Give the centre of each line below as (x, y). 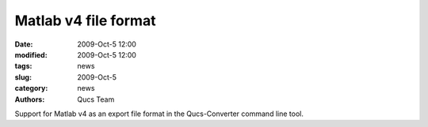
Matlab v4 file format (85, 21)
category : (31, 88)
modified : (31, 54)
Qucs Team (96, 99)
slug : (23, 77)
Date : (24, 44)
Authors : (30, 99)
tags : (23, 66)
